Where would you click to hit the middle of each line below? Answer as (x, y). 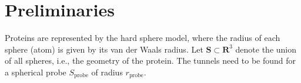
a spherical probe (36, 72)
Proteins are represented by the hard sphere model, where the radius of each (143, 38)
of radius (107, 72)
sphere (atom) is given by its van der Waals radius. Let (104, 49)
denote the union (266, 49)
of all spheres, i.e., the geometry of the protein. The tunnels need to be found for (150, 60)
